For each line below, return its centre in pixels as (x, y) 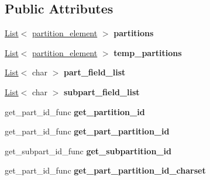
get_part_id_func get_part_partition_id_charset (105, 170)
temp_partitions (148, 52)
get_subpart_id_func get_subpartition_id (88, 150)
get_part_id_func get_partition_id (75, 111)
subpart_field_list (102, 91)
